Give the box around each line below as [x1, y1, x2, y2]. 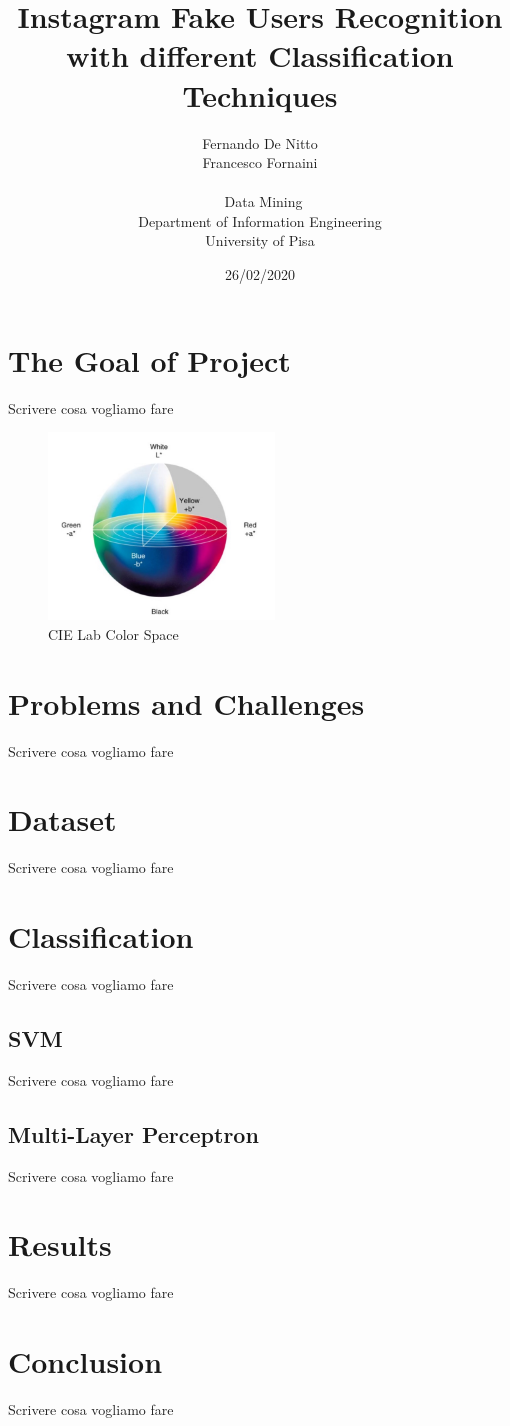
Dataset [8, 799, 117, 840]
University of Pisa [205, 230, 315, 251]
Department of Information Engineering [138, 210, 382, 231]
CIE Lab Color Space [48, 623, 179, 644]
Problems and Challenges [8, 682, 365, 723]
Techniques [182, 74, 338, 115]
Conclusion [8, 1341, 163, 1382]
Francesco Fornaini [202, 152, 318, 173]
